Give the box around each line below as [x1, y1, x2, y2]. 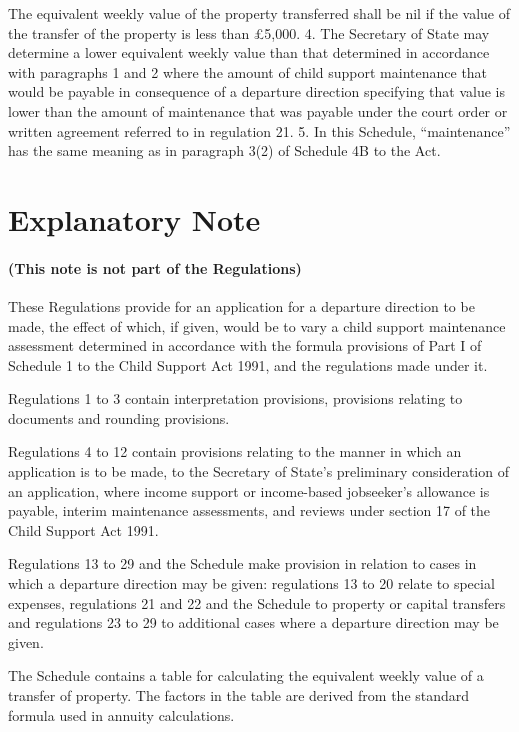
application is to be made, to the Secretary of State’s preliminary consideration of [8, 461, 509, 482]
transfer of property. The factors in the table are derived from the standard [8, 685, 470, 706]
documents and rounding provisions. [8, 407, 230, 428]
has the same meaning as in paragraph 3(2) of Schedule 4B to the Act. [8, 140, 441, 161]
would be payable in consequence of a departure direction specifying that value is [8, 81, 505, 102]
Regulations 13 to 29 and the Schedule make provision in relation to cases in [8, 553, 477, 574]
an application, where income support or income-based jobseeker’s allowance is [8, 480, 490, 501]
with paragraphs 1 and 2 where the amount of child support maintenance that [8, 61, 488, 82]
